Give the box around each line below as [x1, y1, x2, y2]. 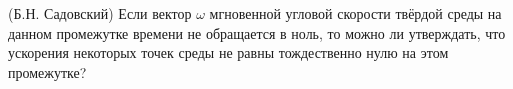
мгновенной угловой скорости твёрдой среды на [209, 3, 502, 23]
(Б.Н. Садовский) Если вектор [8, 3, 192, 23]
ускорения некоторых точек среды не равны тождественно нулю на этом [8, 42, 449, 63]
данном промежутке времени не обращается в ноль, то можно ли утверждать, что [8, 22, 506, 43]
